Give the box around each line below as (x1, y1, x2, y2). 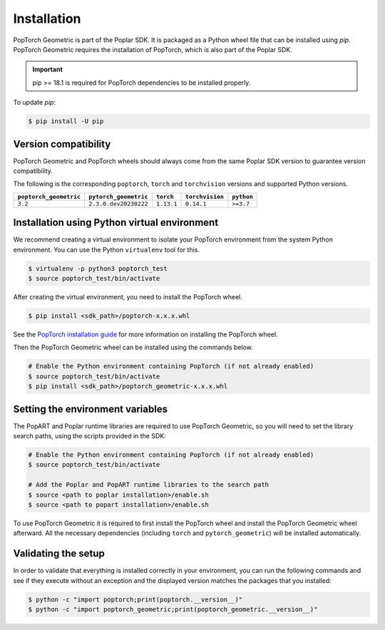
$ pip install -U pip (28, 118, 104, 125)
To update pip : (13, 98, 56, 107)
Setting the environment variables (13, 403, 168, 415)
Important (32, 65, 63, 74)
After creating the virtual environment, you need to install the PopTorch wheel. (13, 293, 242, 301)
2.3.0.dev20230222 (88, 200, 149, 207)
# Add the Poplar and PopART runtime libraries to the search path (28, 481, 269, 489)
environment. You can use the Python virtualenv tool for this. (13, 245, 200, 254)
